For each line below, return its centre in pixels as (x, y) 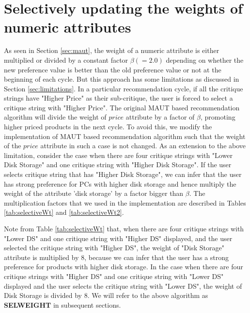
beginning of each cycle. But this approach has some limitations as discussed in (122, 79)
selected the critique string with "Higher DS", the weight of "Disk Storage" (114, 248)
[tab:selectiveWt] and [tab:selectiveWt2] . (64, 212)
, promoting (218, 117)
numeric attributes (68, 27)
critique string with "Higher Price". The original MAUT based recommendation (122, 107)
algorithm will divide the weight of (55, 117)
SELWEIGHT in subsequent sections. (62, 304)
